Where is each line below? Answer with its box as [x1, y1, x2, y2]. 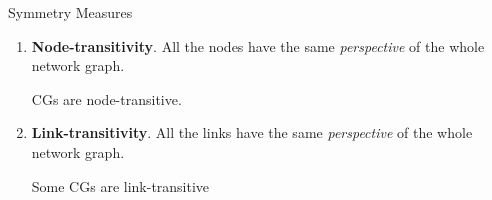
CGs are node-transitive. [31, 88, 182, 109]
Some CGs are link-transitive [31, 175, 210, 196]
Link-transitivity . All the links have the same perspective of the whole [31, 122, 473, 143]
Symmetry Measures [8, 2, 133, 22]
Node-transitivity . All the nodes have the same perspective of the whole [31, 35, 485, 56]
